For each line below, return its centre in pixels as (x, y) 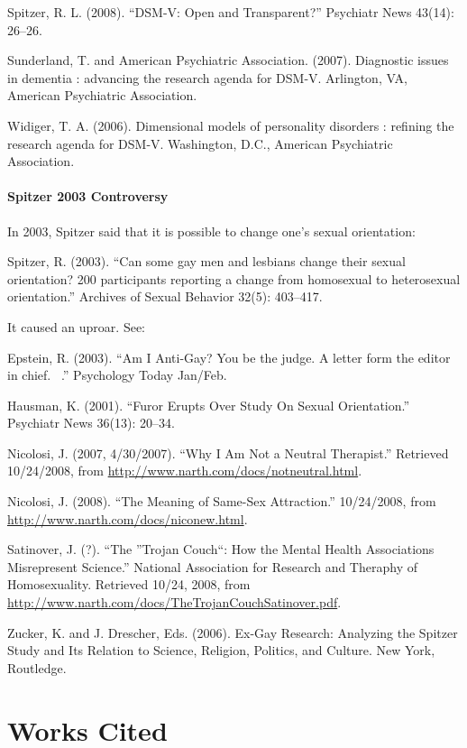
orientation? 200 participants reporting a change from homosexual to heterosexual (234, 278)
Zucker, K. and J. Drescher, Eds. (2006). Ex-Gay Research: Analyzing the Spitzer (233, 632)
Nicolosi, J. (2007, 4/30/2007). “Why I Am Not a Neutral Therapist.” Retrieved (228, 452)
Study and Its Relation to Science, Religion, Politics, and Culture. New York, (221, 650)
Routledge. (37, 667)
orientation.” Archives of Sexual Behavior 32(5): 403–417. (165, 296)
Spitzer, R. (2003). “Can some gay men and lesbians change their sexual (206, 261)
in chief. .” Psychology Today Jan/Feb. (117, 375)
